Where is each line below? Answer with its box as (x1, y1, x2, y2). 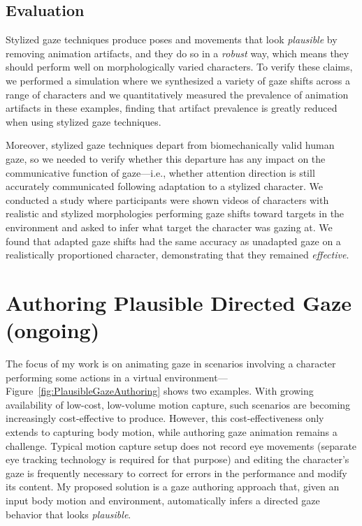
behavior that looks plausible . (6, 506, 131, 521)
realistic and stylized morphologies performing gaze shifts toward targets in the (6, 206, 345, 221)
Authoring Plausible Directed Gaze (6, 288, 352, 316)
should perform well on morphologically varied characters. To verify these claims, (6, 59, 353, 74)
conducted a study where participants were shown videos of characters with (6, 192, 329, 207)
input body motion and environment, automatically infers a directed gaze (6, 492, 320, 507)
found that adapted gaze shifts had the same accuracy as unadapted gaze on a (6, 233, 341, 248)
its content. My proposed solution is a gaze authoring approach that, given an (6, 479, 340, 494)
